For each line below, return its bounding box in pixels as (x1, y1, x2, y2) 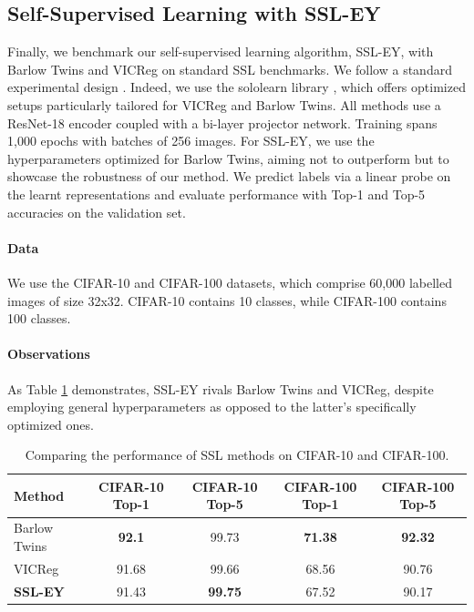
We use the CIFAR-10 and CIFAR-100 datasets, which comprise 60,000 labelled (7, 272, 452, 291)
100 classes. (7, 309, 71, 328)
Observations (7, 344, 90, 363)
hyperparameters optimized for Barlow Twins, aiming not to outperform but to (7, 148, 449, 168)
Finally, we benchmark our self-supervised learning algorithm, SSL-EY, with (7, 42, 434, 61)
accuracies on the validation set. (7, 202, 186, 221)
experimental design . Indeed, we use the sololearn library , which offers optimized (7, 77, 466, 97)
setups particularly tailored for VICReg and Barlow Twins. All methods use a (7, 95, 441, 114)
